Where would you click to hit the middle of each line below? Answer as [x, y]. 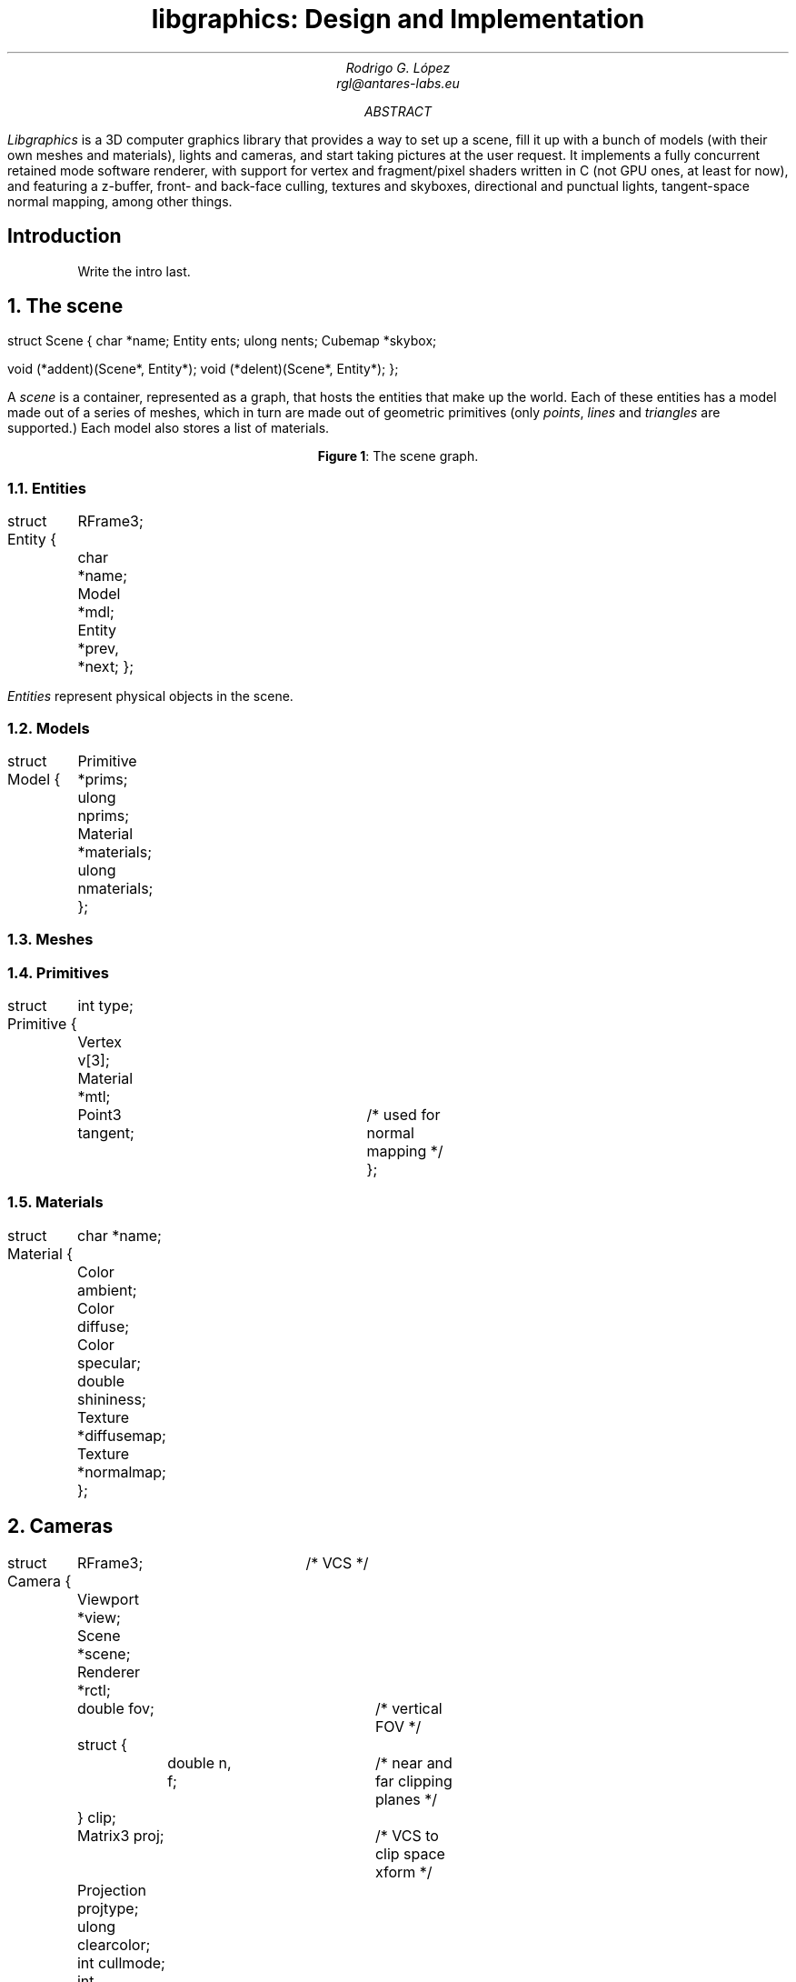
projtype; [108, 1908]
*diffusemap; [122, 1435]
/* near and [413, 1762]
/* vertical [408, 1708]
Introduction [65, 236]
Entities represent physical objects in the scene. [150, 696]
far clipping [413, 1781]
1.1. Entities [47, 488]
